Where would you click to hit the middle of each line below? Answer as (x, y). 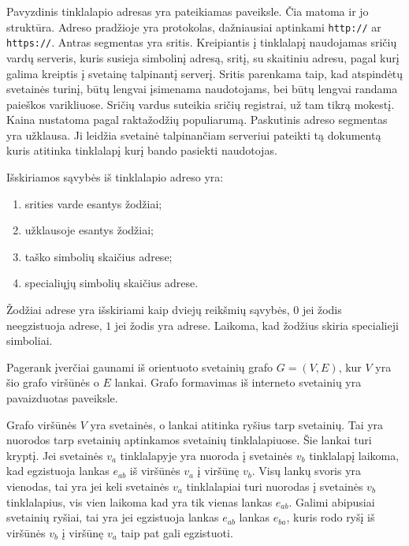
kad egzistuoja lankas (58, 471)
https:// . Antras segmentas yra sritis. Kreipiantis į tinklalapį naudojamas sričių (202, 42)
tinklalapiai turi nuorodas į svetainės (275, 486)
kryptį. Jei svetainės (55, 455)
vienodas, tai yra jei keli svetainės (88, 486)
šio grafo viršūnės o (53, 382)
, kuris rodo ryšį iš (331, 517)
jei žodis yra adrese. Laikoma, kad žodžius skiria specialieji (257, 325)
